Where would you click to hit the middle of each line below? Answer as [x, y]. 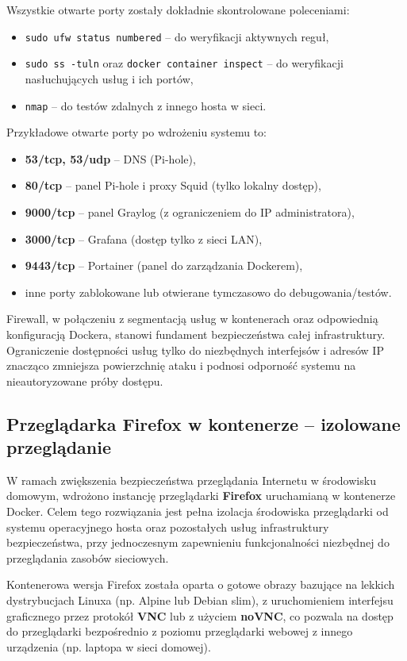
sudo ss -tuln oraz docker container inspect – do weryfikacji [184, 63]
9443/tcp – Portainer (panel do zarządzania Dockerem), [164, 265]
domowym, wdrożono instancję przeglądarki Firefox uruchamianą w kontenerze [201, 496]
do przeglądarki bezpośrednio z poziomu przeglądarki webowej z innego [180, 631]
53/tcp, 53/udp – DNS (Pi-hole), [110, 158]
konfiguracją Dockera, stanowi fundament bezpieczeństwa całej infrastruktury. [196, 334]
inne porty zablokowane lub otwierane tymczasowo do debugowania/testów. [208, 292]
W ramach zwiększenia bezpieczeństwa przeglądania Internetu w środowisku [191, 480]
